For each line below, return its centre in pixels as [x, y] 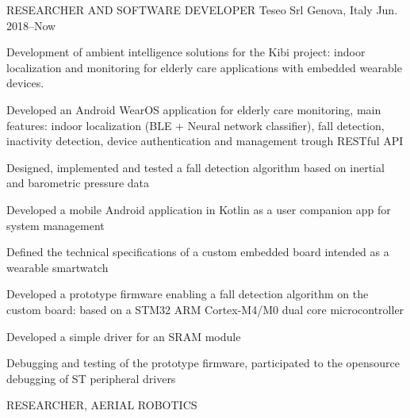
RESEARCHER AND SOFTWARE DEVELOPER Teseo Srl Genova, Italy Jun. [202, 10]
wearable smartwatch [57, 267]
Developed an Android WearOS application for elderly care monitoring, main [194, 109]
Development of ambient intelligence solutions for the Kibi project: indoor [186, 52]
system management [56, 225]
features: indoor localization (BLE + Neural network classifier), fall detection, [195, 125]
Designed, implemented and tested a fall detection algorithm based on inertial [195, 167]
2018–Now [31, 25]
